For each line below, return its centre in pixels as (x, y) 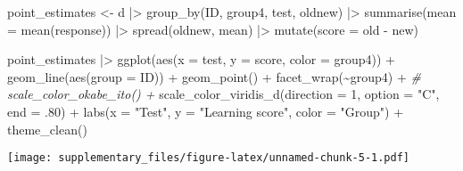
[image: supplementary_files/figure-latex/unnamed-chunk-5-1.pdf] (209, 158)
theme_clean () (47, 129)
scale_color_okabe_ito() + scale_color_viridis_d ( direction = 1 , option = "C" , (223, 94)
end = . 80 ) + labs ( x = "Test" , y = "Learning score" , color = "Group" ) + (206, 111)
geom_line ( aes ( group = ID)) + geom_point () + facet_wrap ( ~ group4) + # (214, 76)
